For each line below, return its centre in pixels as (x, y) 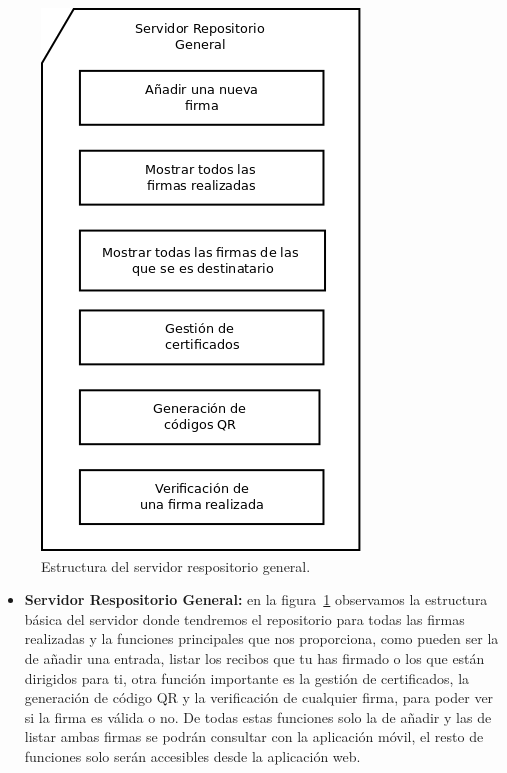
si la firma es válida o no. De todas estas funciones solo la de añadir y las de (258, 716)
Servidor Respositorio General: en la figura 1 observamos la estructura (256, 599)
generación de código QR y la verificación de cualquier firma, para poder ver (259, 697)
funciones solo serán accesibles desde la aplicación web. (192, 755)
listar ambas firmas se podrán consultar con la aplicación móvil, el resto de (254, 736)
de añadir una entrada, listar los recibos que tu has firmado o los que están (254, 657)
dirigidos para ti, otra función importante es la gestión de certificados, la (247, 677)
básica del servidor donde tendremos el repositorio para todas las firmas (244, 618)
